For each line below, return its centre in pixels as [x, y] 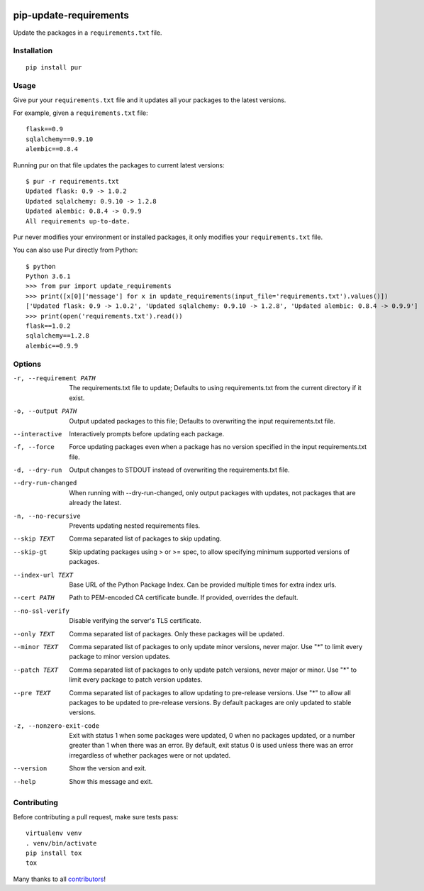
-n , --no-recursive [47, 516]
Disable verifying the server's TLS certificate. [135, 621]
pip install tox [54, 853]
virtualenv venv [54, 833]
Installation [33, 51]
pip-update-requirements [71, 15]
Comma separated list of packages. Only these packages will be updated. [177, 633]
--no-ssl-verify [41, 611]
